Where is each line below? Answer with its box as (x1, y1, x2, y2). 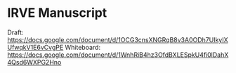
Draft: (7, 28, 24, 36)
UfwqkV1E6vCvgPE (7, 43, 64, 51)
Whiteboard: (65, 43, 100, 51)
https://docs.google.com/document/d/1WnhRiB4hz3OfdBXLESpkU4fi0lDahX (7, 51, 229, 59)
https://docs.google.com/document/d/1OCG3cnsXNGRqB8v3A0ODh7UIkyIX (7, 35, 228, 44)
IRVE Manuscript (7, 5, 107, 21)
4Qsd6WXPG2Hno (7, 58, 62, 66)
